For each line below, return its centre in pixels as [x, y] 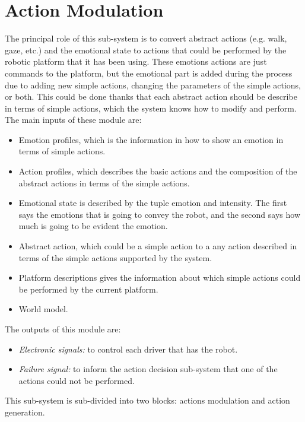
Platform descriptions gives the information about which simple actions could [160, 277]
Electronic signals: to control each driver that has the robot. [128, 349]
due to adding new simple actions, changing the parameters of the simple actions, [153, 85]
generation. [25, 412]
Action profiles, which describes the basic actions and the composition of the [158, 171]
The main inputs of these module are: [73, 120]
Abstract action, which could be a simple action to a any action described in [158, 246]
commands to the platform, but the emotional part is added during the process [149, 73]
